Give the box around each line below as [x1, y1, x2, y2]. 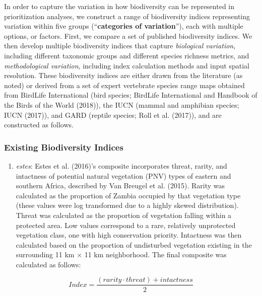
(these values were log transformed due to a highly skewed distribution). [16, 200, 239, 210]
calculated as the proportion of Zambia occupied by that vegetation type [16, 190, 241, 200]
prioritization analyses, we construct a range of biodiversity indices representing [4, 11, 250, 21]
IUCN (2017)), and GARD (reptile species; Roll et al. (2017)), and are [4, 109, 222, 120]
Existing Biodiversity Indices [4, 140, 123, 153]
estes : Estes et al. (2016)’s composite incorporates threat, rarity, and [16, 160, 227, 171]
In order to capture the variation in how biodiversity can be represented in [4, 1, 235, 11]
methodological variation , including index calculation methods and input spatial [4, 60, 249, 70]
